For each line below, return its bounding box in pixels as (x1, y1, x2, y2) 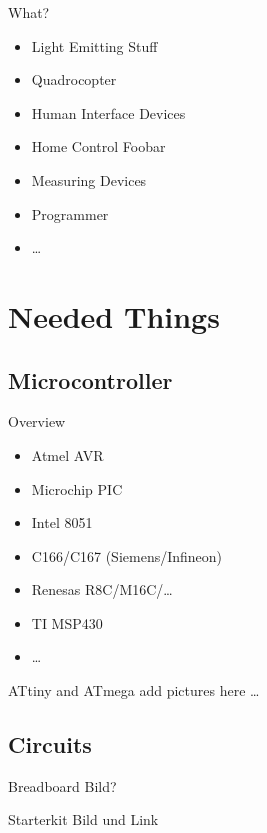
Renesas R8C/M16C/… (31, 579, 173, 600)
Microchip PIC (31, 478, 123, 499)
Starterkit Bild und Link (8, 809, 159, 830)
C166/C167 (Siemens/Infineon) (31, 545, 223, 566)
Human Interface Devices (31, 102, 186, 123)
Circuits (8, 729, 92, 760)
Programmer (31, 203, 109, 224)
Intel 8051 (31, 512, 93, 533)
